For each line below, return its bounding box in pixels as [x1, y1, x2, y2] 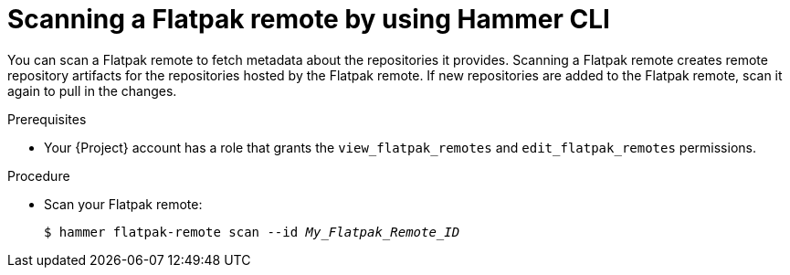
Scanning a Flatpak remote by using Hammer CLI [7, 4, 610, 35]
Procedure [7, 167, 70, 184]
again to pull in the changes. [7, 82, 177, 99]
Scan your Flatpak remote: [44, 196, 203, 212]
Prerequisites [7, 111, 87, 127]
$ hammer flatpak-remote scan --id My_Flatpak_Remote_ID [44, 224, 460, 239]
